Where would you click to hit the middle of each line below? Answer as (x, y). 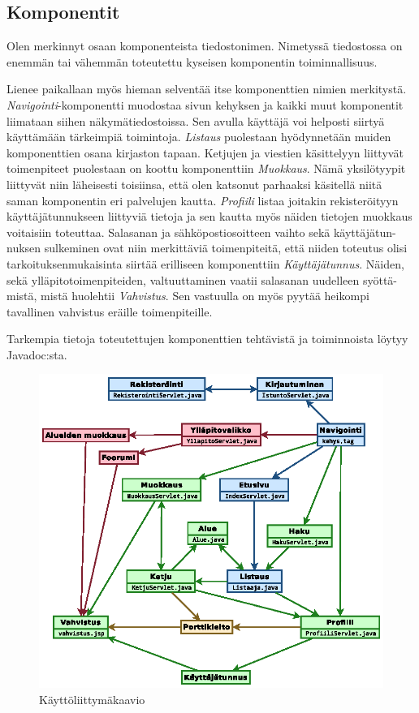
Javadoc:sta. (37, 354)
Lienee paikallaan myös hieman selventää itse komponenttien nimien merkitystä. (207, 89)
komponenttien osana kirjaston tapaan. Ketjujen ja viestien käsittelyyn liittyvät (205, 152)
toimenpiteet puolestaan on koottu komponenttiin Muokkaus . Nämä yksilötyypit (206, 168)
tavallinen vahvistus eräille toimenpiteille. (110, 311)
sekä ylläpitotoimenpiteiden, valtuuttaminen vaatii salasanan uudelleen (183, 279)
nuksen (24, 248)
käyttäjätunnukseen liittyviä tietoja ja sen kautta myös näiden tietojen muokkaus (209, 216)
